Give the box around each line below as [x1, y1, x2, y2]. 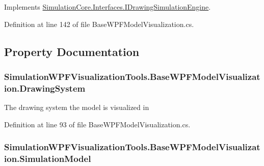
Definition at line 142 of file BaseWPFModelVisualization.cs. [4, 18, 194, 29]
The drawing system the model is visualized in [4, 102, 149, 113]
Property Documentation [4, 43, 140, 59]
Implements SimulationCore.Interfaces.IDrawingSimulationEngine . [4, 2, 211, 12]
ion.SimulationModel [4, 152, 91, 165]
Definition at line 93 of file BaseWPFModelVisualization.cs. [4, 119, 191, 129]
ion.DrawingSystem [4, 81, 86, 94]
